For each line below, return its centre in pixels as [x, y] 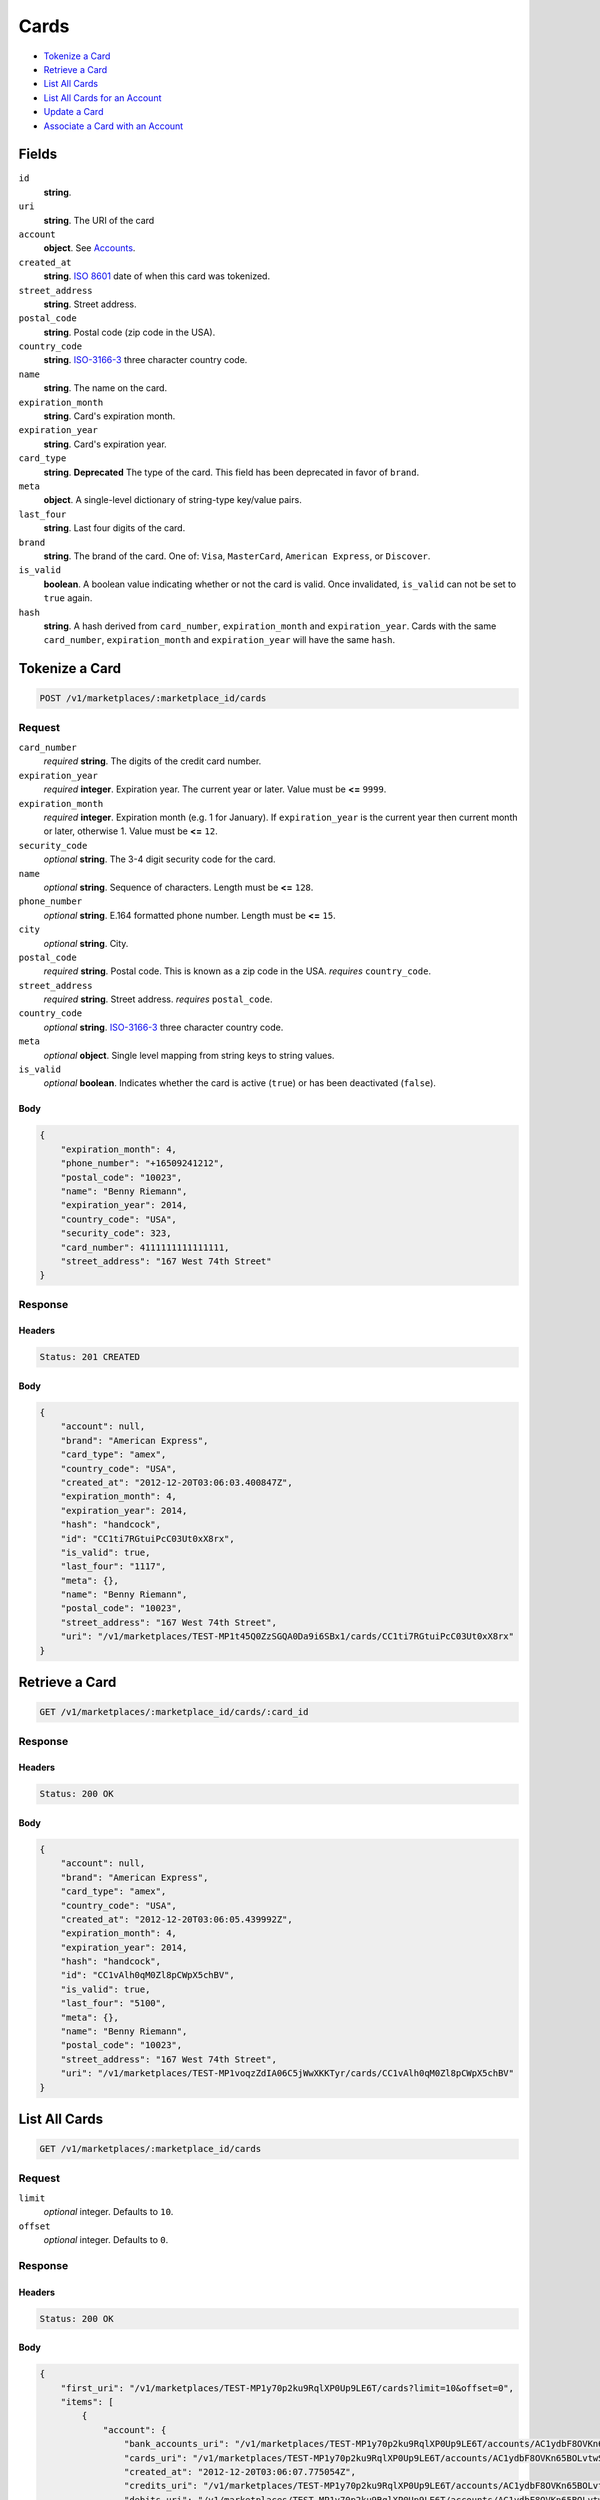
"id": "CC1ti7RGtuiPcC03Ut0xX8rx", [147, 1538]
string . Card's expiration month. [109, 416]
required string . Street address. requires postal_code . [158, 999]
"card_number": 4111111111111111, [145, 1247]
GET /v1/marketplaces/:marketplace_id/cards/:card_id [174, 1712]
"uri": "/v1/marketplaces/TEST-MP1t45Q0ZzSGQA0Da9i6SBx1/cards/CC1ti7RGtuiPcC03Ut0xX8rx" [287, 1636]
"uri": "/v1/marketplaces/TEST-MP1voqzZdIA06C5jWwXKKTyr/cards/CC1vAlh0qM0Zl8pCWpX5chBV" [287, 2073]
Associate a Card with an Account [113, 126]
